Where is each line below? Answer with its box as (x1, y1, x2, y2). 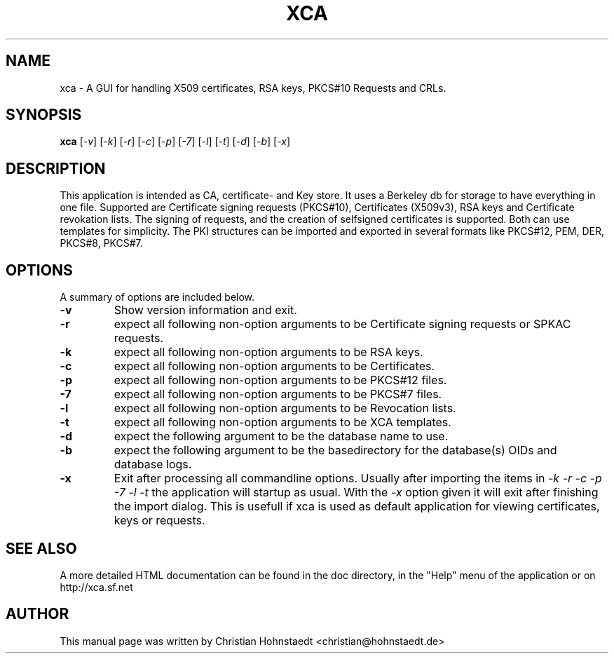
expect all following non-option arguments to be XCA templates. (114, 415, 451, 430)
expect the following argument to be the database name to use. (114, 429, 449, 444)
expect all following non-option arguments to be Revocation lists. (114, 401, 456, 416)
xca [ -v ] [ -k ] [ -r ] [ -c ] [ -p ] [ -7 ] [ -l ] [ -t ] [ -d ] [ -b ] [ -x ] (60, 135, 291, 148)
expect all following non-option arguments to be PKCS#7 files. (114, 387, 442, 402)
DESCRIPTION (6, 159, 106, 177)
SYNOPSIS (6, 106, 82, 124)
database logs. (114, 457, 192, 472)
